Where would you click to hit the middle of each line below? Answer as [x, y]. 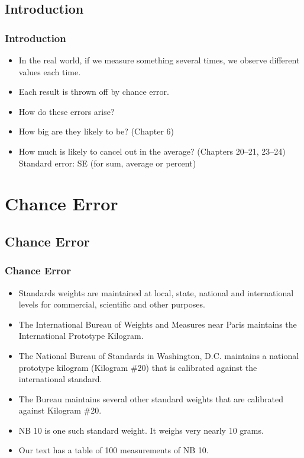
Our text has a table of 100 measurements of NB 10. [114, 450]
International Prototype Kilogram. [81, 336]
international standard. [60, 379]
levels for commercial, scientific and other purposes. [112, 304]
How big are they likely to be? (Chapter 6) [96, 131]
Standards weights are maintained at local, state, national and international [156, 292]
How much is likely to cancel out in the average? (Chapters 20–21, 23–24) [152, 151]
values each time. [50, 71]
